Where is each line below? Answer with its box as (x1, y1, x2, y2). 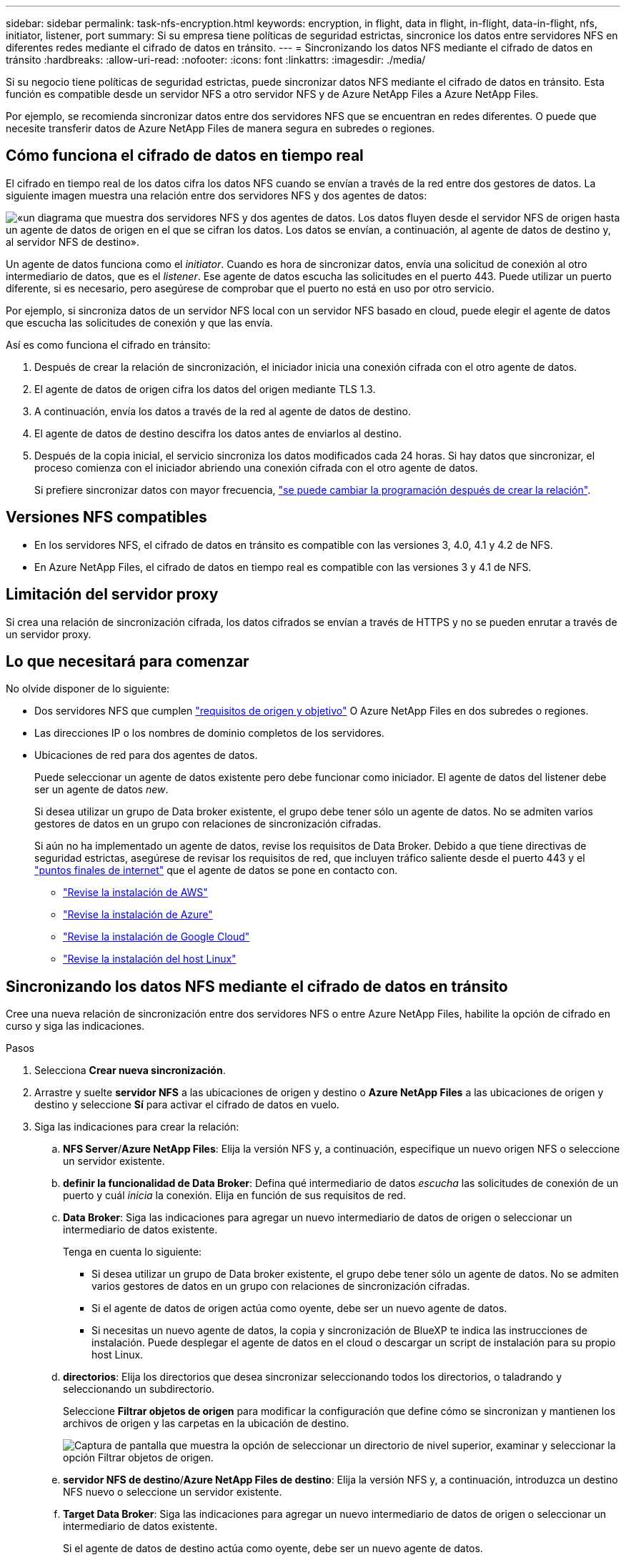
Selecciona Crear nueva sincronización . (34, 1064, 226, 1077)
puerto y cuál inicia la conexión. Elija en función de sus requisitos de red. (63, 1189, 406, 1202)
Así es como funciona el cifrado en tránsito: (6, 338, 211, 351)
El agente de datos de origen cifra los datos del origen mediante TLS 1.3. (34, 382, 376, 395)
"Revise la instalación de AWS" (63, 886, 208, 899)
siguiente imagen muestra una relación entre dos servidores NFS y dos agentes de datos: (6, 189, 427, 202)
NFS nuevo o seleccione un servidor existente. (63, 1486, 282, 1499)
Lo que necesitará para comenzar (6, 652, 249, 670)
